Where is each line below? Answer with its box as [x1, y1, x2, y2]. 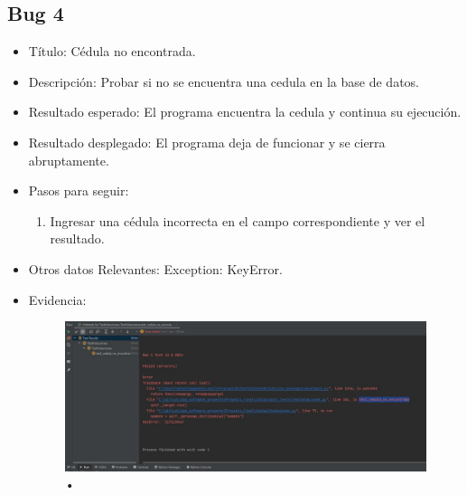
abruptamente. [28, 150, 109, 169]
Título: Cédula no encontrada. [28, 42, 196, 61]
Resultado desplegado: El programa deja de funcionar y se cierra [28, 132, 386, 151]
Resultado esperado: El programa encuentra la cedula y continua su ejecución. [28, 102, 462, 121]
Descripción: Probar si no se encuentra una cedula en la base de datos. [28, 71, 419, 90]
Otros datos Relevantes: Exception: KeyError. [28, 259, 283, 278]
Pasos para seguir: [28, 181, 129, 200]
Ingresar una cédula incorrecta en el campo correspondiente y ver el [50, 211, 425, 230]
